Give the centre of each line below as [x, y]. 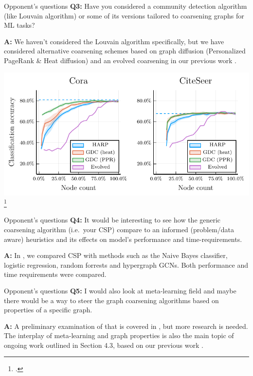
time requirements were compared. [55, 274]
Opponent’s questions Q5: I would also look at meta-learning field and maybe [120, 290]
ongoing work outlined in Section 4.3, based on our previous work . [104, 345]
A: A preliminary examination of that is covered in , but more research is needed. [126, 326]
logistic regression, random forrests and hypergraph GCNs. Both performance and [126, 265]
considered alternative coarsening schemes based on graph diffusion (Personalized [125, 51]
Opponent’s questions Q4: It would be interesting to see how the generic [112, 220]
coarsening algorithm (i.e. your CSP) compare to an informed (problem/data [119, 229]
